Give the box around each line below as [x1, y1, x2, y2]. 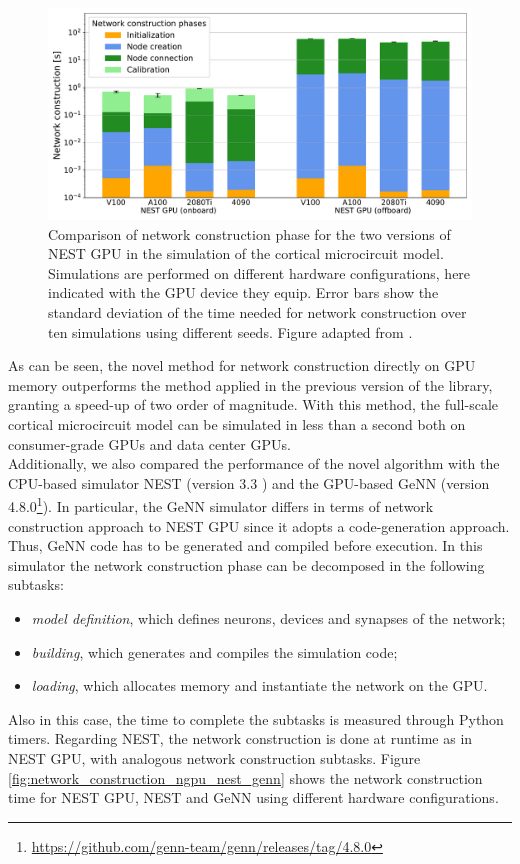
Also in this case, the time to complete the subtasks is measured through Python [8, 708, 504, 729]
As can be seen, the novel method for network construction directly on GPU [8, 355, 476, 376]
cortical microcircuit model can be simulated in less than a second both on [8, 413, 466, 434]
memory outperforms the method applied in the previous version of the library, [8, 374, 493, 395]
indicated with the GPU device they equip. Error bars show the [48, 282, 439, 303]
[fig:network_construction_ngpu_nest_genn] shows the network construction [8, 767, 483, 788]
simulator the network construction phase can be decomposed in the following [8, 554, 485, 575]
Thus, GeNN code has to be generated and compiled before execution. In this [8, 535, 483, 556]
